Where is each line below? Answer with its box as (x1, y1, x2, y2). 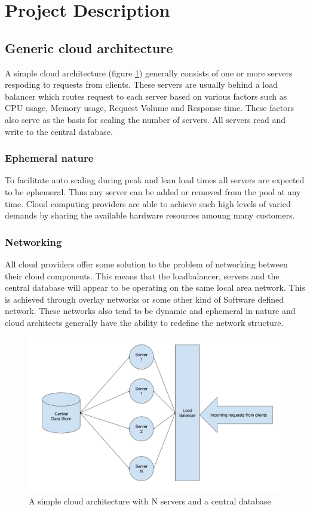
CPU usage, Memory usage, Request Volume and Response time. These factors (5, 101, 294, 114)
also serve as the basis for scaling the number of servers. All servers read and (5, 113, 286, 125)
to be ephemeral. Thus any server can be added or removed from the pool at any (5, 185, 301, 198)
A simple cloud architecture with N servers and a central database (29, 494, 271, 507)
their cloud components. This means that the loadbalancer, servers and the (5, 269, 280, 282)
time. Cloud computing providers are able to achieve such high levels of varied (5, 197, 291, 210)
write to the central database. (5, 125, 113, 137)
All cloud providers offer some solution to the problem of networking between (5, 257, 288, 270)
